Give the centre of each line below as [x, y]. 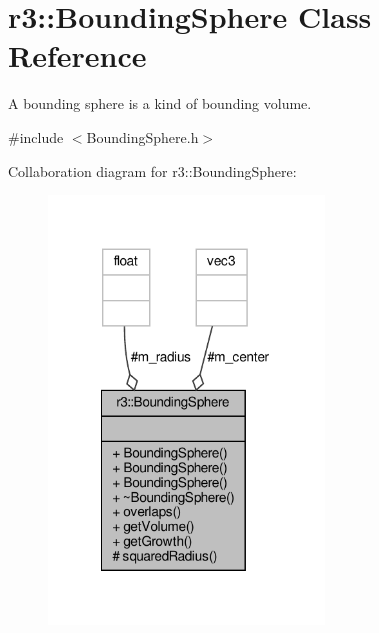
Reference [77, 55]
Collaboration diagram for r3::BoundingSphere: [152, 170]
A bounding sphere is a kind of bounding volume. [160, 103]
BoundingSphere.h [142, 136]
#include [36, 136]
